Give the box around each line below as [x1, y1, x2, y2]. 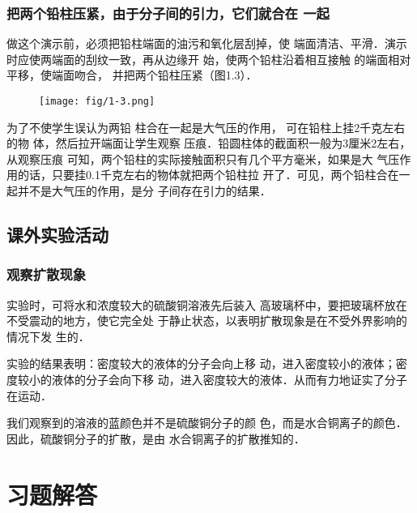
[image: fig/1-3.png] [39, 96, 155, 107]
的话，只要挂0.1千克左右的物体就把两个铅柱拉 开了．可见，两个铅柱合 [17, 166, 388, 183]
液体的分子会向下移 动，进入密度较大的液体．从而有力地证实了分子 [51, 371, 407, 387]
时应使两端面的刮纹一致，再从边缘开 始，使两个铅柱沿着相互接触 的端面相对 [6, 50, 411, 67]
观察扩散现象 [6, 264, 87, 284]
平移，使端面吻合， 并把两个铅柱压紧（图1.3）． [6, 66, 257, 83]
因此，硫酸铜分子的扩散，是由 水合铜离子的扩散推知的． [6, 430, 305, 447]
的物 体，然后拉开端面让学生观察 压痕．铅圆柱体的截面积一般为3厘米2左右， [6, 135, 411, 152]
